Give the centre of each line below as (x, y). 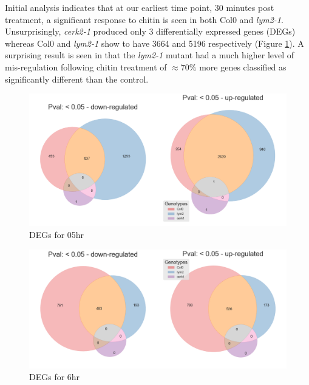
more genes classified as (243, 66)
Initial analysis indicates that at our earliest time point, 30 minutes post (140, 7)
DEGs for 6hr (55, 377)
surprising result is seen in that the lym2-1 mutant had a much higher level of (150, 55)
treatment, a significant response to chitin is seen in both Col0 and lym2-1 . (144, 19)
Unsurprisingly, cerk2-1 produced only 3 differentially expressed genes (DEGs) (150, 31)
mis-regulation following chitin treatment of (86, 66)
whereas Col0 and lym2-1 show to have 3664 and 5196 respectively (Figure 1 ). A (154, 43)
